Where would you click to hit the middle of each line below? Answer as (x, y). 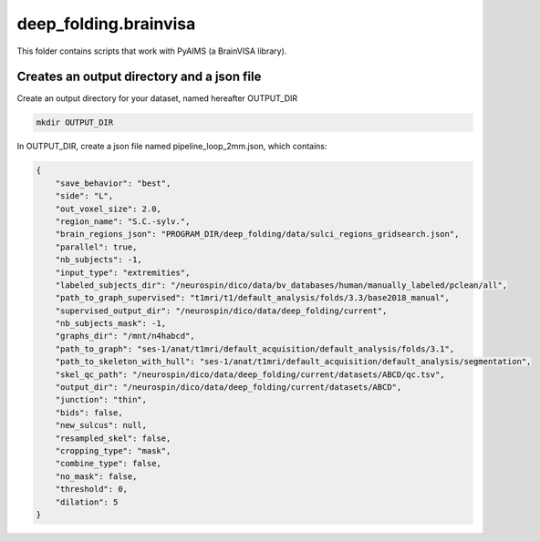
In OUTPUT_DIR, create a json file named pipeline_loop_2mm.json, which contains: (172, 147)
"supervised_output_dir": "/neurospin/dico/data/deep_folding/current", (221, 311)
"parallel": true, (96, 247)
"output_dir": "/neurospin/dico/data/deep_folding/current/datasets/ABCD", (228, 388)
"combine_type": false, (108, 464)
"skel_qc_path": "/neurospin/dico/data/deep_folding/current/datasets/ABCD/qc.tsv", (250, 374)
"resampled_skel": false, (113, 438)
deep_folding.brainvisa (106, 24)
